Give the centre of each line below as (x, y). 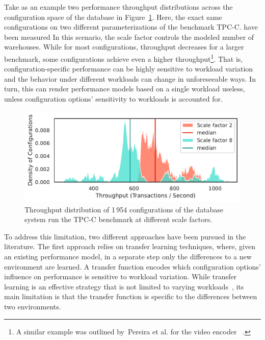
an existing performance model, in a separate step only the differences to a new (128, 257)
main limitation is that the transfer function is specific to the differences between (131, 296)
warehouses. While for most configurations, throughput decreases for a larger (124, 47)
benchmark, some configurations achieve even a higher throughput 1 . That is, (124, 58)
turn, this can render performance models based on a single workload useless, (125, 89)
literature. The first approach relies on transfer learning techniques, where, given (130, 246)
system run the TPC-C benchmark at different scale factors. (118, 219)
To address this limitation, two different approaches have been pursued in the (125, 236)
